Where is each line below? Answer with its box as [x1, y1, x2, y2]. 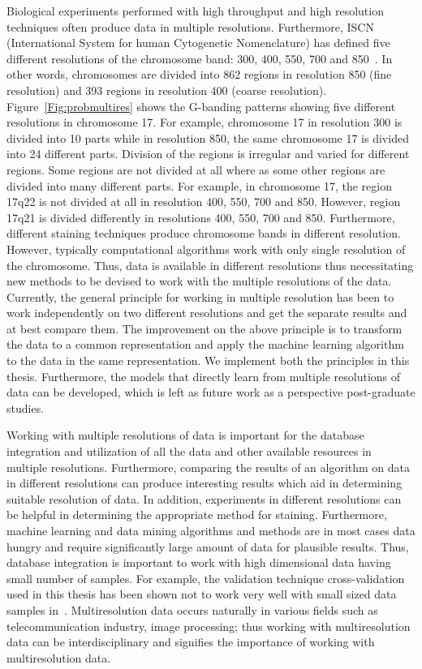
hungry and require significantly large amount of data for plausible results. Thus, [6, 538, 409, 555]
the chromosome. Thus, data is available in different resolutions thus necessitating [6, 256, 414, 273]
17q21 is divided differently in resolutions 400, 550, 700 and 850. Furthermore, [6, 208, 395, 225]
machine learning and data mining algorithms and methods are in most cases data [6, 522, 416, 538]
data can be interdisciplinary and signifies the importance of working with [6, 633, 375, 650]
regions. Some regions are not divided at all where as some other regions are [6, 161, 385, 178]
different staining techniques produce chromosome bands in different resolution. [6, 225, 401, 242]
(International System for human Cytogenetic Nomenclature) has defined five [6, 34, 390, 51]
